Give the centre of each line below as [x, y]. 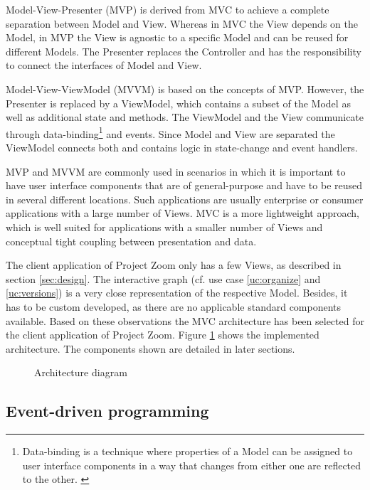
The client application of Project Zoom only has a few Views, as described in [174, 265]
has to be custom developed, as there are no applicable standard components [174, 306]
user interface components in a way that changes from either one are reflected [192, 465]
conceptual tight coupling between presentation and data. [131, 241]
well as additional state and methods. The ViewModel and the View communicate [185, 117]
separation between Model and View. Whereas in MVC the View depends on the [182, 23]
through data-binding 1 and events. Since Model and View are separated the [170, 132]
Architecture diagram [81, 372]
